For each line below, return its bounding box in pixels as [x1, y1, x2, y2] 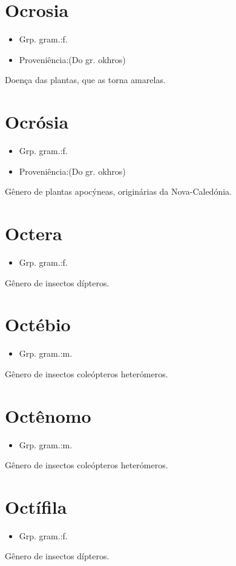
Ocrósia [5, 109, 69, 134]
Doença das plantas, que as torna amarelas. [5, 73, 166, 86]
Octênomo [5, 403, 91, 428]
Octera [5, 221, 62, 245]
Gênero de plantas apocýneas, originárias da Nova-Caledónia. [5, 185, 232, 198]
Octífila [5, 494, 67, 519]
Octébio [5, 312, 71, 337]
